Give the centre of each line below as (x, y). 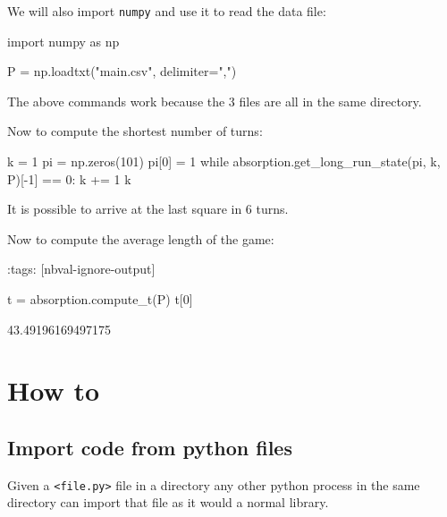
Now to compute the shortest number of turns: (135, 131)
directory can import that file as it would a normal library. (168, 502)
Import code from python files (150, 447)
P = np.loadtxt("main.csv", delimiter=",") (122, 71)
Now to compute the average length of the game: (141, 238)
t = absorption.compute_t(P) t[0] (100, 299)
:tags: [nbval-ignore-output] (81, 269)
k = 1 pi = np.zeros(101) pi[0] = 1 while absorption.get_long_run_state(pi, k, (224, 161)
